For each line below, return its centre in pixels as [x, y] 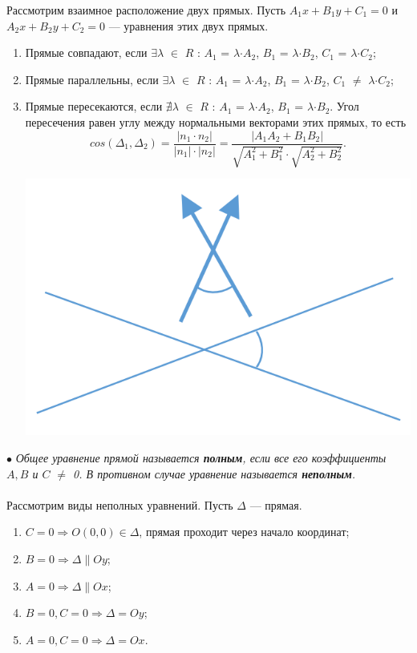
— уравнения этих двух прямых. [188, 25]
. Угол [344, 106]
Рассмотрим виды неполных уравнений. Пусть [120, 504]
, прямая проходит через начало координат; [244, 532]
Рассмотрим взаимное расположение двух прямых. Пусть [146, 10]
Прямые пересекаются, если [94, 106]
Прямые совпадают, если [86, 52]
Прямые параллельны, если [92, 79]
